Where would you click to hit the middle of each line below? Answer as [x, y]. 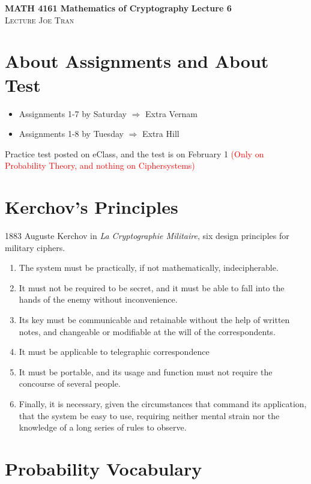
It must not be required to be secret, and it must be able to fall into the [152, 287]
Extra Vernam [172, 113]
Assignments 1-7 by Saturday [73, 113]
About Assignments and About [137, 61]
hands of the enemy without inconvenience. [98, 299]
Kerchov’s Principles [92, 207]
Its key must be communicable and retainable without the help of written [154, 319]
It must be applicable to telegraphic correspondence [114, 352]
